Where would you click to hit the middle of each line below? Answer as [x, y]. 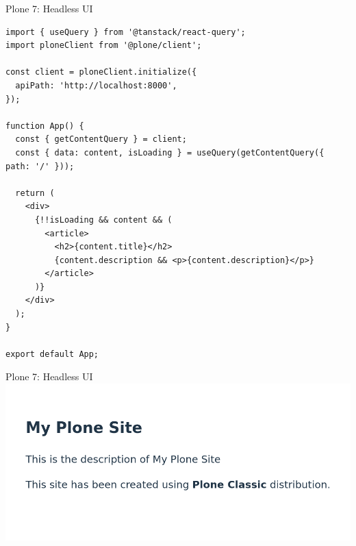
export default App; [52, 354]
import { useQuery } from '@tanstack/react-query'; [126, 32]
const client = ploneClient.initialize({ [101, 72]
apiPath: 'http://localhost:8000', [96, 85]
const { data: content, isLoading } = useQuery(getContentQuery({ [170, 152]
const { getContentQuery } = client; [101, 139]
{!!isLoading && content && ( [103, 220]
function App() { [45, 126]
